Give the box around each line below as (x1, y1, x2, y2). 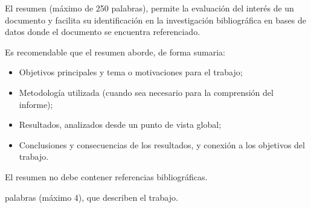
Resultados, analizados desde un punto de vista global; (19, 118, 222, 131)
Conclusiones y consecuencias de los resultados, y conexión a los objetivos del (19, 138, 305, 151)
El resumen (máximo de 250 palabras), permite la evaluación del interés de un (5, 2, 294, 14)
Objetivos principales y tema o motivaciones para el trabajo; (19, 66, 243, 78)
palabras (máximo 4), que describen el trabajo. (5, 191, 178, 203)
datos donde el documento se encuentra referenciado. (5, 25, 200, 38)
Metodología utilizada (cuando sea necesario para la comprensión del (19, 86, 274, 98)
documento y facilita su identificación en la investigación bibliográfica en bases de (5, 13, 306, 26)
